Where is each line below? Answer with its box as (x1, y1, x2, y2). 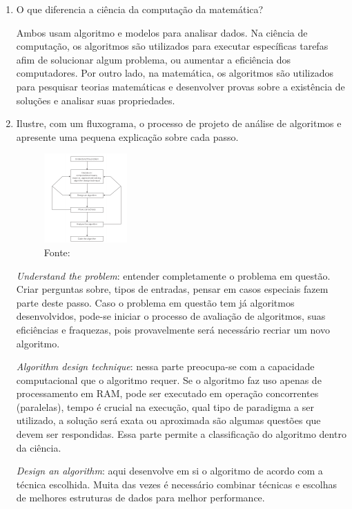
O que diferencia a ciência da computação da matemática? (16, 2, 264, 16)
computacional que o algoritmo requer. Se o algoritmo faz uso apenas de (16, 372, 322, 387)
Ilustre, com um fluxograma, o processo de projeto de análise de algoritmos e (16, 116, 342, 131)
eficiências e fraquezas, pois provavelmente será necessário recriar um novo (16, 322, 330, 336)
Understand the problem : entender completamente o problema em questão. (16, 268, 331, 282)
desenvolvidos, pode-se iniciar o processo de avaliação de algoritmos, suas (16, 309, 326, 323)
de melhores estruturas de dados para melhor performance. (16, 490, 265, 505)
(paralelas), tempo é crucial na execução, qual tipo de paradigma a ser (16, 399, 314, 414)
